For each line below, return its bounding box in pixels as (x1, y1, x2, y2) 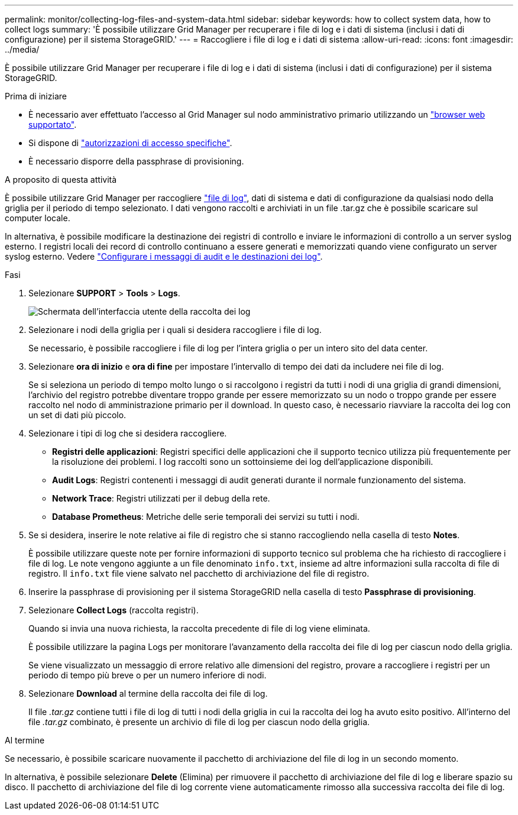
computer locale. (5, 213, 70, 223)
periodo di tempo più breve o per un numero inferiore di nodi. (28, 670, 267, 680)
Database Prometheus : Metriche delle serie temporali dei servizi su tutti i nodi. (52, 512, 360, 522)
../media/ (5, 44, 40, 54)
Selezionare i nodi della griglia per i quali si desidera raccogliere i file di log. (28, 325, 322, 335)
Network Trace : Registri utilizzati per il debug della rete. (52, 493, 270, 503)
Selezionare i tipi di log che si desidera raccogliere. (28, 428, 227, 438)
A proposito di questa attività (5, 174, 117, 185)
